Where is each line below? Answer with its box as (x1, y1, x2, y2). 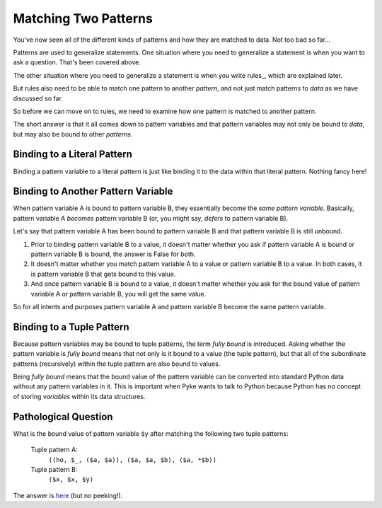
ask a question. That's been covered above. (13, 58, 141, 67)
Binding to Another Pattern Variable (13, 185, 173, 197)
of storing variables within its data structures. (13, 392, 146, 400)
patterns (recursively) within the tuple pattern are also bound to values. (13, 359, 221, 368)
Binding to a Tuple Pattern (13, 321, 130, 333)
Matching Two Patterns (13, 11, 154, 26)
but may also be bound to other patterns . (13, 129, 133, 138)
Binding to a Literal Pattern (13, 149, 132, 161)
